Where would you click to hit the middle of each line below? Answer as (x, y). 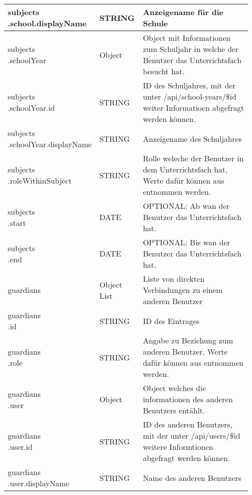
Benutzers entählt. (174, 410)
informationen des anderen (188, 399)
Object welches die (174, 388)
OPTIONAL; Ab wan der (186, 206)
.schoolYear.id (31, 108)
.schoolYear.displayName (50, 144)
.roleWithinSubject (40, 180)
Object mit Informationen (187, 38)
